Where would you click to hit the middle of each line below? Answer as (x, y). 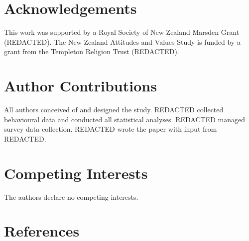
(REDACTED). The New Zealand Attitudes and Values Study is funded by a (122, 41)
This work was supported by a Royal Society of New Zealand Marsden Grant (122, 32)
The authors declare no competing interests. (71, 197)
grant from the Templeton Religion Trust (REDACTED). (92, 51)
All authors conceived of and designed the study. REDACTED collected (114, 110)
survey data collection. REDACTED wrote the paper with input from (111, 129)
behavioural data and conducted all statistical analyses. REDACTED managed (124, 119)
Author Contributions (80, 86)
